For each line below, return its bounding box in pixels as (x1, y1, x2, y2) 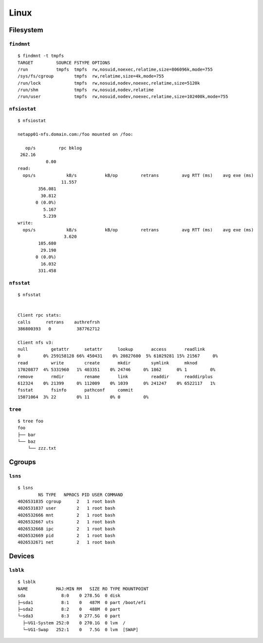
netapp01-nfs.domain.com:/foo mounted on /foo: (18, 132, 133, 137)
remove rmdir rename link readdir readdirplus (18, 374, 213, 379)
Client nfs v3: (18, 340, 54, 345)
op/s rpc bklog (25, 145, 82, 151)
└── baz (18, 438, 36, 444)
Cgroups (9, 458, 36, 466)
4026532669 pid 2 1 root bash (18, 533, 115, 538)
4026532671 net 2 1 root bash (18, 540, 115, 545)
